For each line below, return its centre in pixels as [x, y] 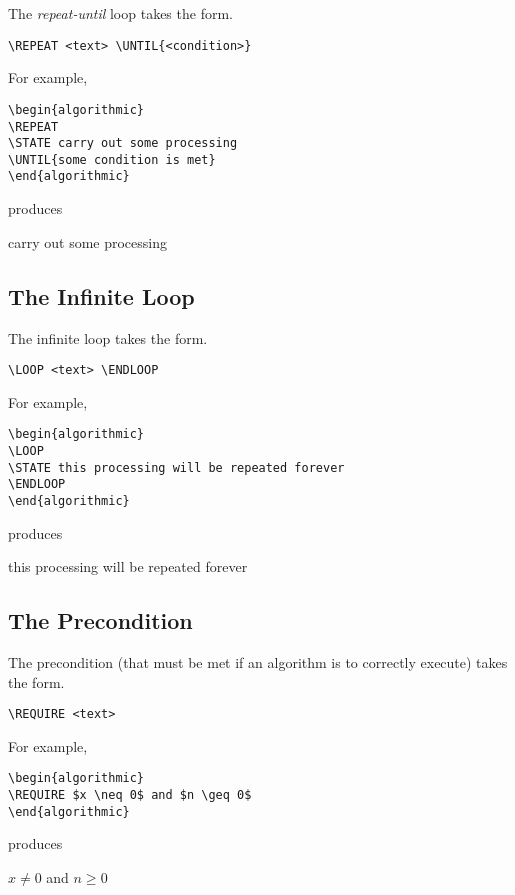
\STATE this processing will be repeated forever [176, 467]
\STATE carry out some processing [123, 143]
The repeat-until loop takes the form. [120, 13]
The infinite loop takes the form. [108, 337]
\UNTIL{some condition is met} [112, 159]
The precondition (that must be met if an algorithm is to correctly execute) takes [258, 662]
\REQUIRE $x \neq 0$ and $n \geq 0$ [130, 795]
